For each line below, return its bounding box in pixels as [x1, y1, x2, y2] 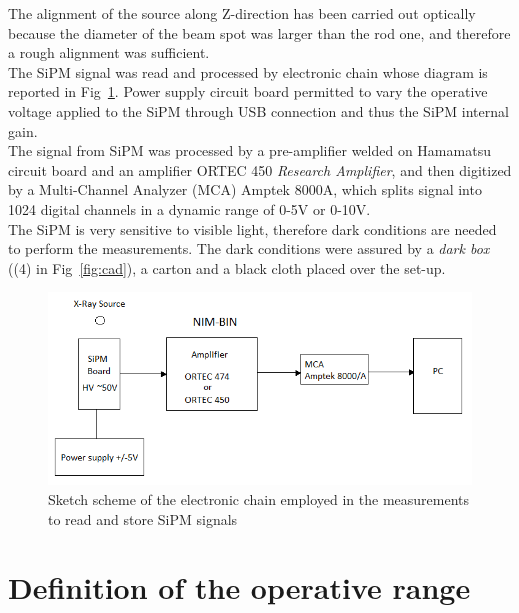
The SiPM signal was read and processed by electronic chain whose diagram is [8, 61, 488, 82]
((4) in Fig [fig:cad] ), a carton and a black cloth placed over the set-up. [8, 257, 446, 278]
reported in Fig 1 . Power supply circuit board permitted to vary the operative [8, 81, 488, 102]
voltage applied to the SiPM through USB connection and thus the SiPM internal [8, 100, 509, 121]
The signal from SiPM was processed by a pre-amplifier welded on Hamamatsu [8, 140, 491, 161]
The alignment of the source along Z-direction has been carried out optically [8, 3, 476, 23]
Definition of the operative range [8, 567, 471, 608]
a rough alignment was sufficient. [8, 42, 210, 63]
